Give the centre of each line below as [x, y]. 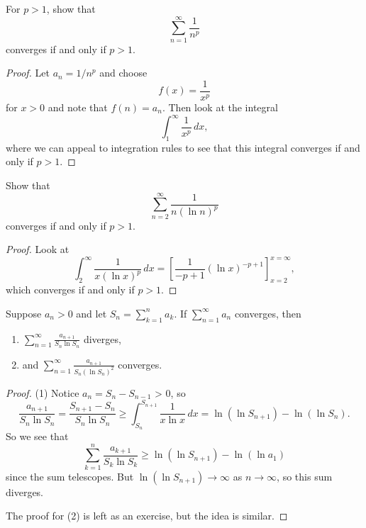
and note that [78, 107]
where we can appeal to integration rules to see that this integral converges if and [183, 147]
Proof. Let [28, 73]
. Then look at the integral [220, 107]
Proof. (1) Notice [43, 392]
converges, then [268, 313]
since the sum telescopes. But [70, 476]
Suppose [24, 313]
